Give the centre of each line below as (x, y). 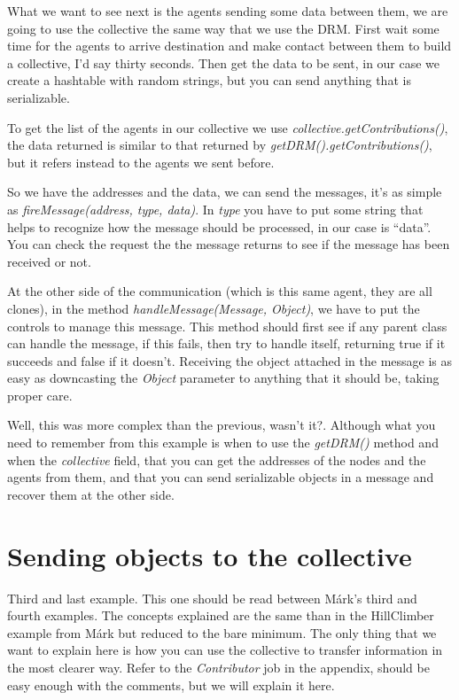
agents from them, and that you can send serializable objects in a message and (221, 477)
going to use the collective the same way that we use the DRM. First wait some (223, 28)
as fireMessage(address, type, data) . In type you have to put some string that (215, 209)
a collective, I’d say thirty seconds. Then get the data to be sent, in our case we (224, 62)
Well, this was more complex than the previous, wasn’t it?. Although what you (222, 425)
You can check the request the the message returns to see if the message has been (229, 244)
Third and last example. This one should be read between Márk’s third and (212, 598)
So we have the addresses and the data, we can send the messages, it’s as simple (225, 192)
